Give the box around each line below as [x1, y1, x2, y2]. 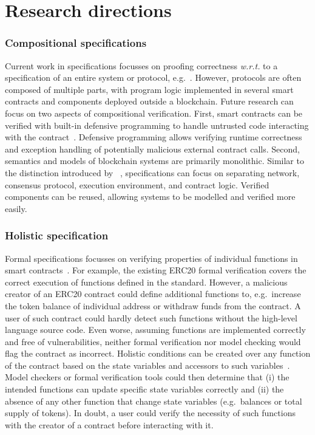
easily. [5, 202, 27, 214]
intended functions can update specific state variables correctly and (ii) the [5, 383, 284, 396]
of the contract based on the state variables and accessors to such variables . [5, 358, 290, 371]
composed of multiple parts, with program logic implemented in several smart [5, 83, 294, 95]
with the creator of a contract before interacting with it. [5, 418, 214, 431]
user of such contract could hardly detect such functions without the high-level [5, 311, 297, 324]
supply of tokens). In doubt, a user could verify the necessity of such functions [5, 406, 296, 419]
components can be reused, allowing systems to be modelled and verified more [5, 190, 296, 203]
